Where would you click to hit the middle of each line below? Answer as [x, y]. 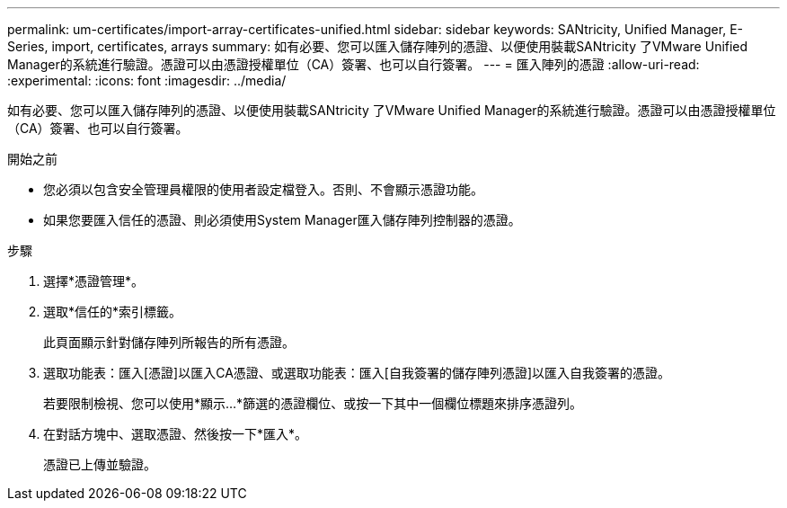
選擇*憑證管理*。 [94, 281]
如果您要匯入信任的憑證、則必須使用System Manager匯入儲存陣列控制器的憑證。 [282, 220]
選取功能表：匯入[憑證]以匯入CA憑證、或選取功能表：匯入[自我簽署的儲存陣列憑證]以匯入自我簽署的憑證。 [357, 373]
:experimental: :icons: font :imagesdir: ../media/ [147, 80]
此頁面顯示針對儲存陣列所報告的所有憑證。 [169, 342]
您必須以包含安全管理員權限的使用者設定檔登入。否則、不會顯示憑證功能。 [263, 189]
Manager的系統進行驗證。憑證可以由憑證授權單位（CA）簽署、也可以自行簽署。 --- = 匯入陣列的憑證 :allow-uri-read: [354, 64]
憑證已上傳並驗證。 [100, 464]
